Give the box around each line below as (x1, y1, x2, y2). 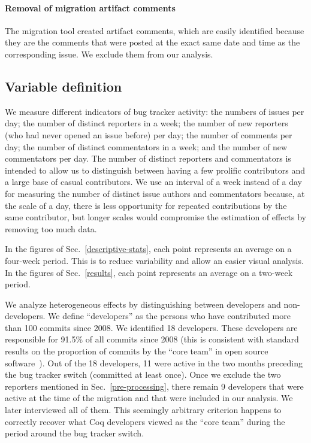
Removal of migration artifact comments (5, 1, 176, 14)
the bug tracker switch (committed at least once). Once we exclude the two (5, 368, 281, 381)
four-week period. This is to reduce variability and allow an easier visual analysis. (5, 254, 304, 266)
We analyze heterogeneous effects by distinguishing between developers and (5, 298, 281, 310)
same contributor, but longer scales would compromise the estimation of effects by (5, 211, 307, 223)
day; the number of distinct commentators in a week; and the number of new (5, 140, 288, 153)
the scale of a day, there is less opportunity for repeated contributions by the (5, 199, 287, 211)
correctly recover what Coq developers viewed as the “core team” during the (5, 415, 285, 427)
